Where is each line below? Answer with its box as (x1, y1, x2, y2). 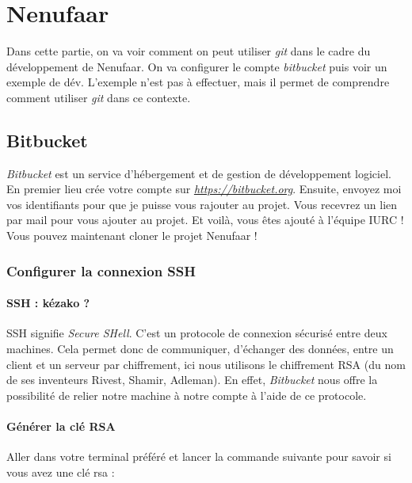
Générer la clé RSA (6, 417, 116, 434)
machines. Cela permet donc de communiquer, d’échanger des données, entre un (6, 340, 394, 356)
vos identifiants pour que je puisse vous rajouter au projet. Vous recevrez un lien (6, 196, 398, 212)
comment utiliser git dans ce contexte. (6, 89, 191, 105)
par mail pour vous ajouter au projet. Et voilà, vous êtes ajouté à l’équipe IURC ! (6, 211, 404, 228)
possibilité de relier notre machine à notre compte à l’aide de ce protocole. (6, 386, 367, 403)
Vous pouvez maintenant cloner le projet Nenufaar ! (6, 227, 257, 244)
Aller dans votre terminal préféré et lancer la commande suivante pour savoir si (6, 448, 391, 465)
